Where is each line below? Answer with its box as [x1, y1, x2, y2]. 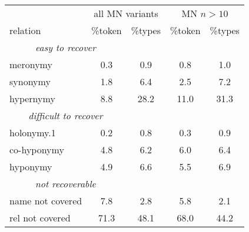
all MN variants [94, 6, 158, 20]
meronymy [9, 58, 52, 71]
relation [9, 23, 41, 37]
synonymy [9, 75, 51, 88]
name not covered [9, 194, 82, 207]
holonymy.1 [9, 126, 56, 139]
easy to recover [35, 41, 96, 54]
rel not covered [9, 211, 71, 224]
